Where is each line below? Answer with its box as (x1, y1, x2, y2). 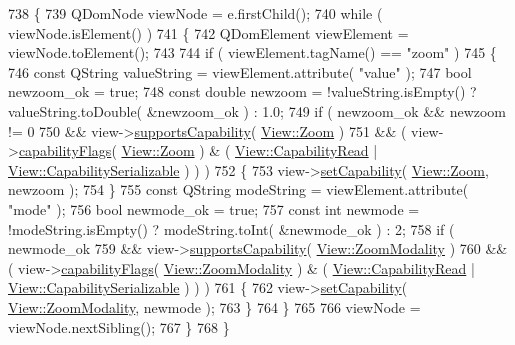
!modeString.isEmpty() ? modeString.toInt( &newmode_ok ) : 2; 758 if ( (8, 218, 455, 239)
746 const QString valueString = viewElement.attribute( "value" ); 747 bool (8, 61, 472, 82)
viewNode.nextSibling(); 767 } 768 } (8, 316, 230, 337)
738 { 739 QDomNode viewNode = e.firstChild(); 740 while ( (8, 3, 383, 23)
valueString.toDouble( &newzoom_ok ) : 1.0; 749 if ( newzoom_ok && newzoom (8, 100, 507, 121)
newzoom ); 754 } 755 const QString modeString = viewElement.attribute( (8, 179, 469, 200)
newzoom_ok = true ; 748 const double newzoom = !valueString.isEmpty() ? (8, 81, 477, 102)
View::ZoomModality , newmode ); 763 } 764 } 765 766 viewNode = (8, 296, 421, 317)
